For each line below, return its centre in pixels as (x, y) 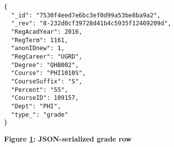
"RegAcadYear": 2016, (47, 32)
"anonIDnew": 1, (38, 48)
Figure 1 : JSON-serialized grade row (68, 138)
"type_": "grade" (40, 114)
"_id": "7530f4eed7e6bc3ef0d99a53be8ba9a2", (86, 15)
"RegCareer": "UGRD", (47, 56)
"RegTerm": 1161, (40, 40)
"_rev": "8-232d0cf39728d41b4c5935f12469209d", (91, 24)
